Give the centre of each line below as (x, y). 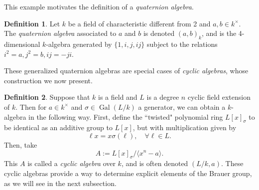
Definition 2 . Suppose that (47, 97)
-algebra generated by (79, 44)
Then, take (21, 144)
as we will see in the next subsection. (60, 183)
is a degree (163, 97)
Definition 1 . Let (32, 23)
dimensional (22, 44)
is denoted (159, 33)
